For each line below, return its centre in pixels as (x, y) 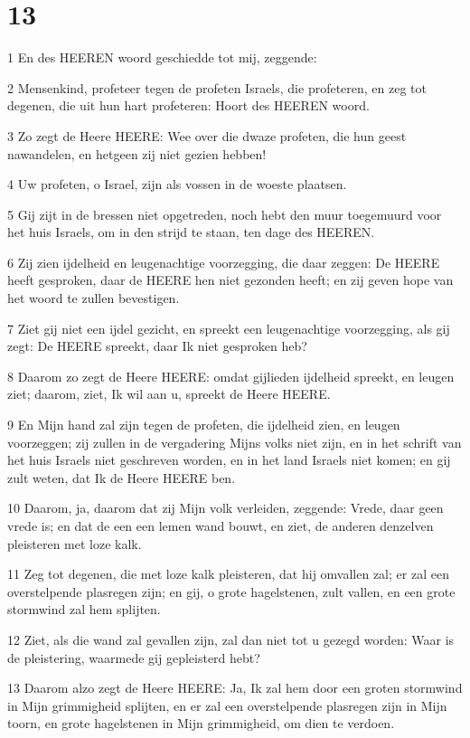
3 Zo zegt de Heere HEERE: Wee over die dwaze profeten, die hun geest (207, 135)
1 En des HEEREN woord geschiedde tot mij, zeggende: (162, 57)
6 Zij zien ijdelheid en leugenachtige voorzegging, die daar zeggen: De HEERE (224, 262)
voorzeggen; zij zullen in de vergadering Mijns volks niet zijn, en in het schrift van (235, 442)
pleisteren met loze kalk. (75, 543)
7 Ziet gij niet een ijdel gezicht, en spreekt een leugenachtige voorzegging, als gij (229, 328)
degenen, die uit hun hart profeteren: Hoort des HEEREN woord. (188, 105)
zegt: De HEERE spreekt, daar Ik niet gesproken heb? (157, 346)
